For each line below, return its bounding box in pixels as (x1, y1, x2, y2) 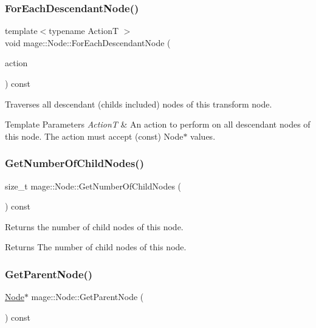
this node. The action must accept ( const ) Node (5, 129, 184, 142)
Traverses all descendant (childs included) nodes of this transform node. (5, 97, 272, 110)
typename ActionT (49, 24, 119, 37)
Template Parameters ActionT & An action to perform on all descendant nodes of (5, 118, 311, 131)
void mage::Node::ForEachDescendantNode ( (5, 36, 171, 49)
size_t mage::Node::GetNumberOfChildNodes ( (5, 179, 182, 192)
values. (190, 129, 216, 142)
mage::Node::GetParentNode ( (31, 290, 144, 303)
